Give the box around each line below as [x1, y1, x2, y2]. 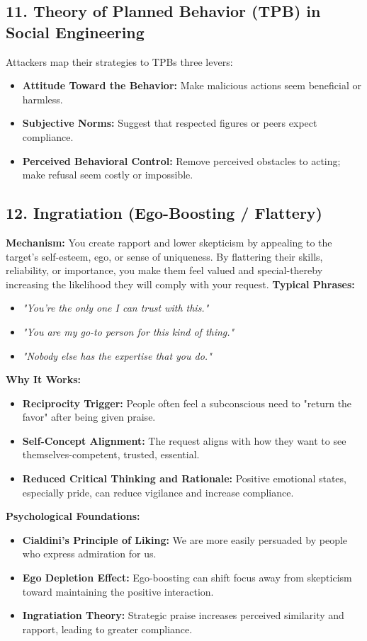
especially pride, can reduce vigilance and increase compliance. [22, 484, 294, 499]
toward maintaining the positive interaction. [22, 584, 214, 599]
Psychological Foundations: [6, 509, 140, 523]
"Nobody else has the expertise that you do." [22, 348, 212, 363]
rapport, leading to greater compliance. [22, 621, 193, 636]
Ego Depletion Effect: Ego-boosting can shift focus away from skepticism [22, 570, 352, 585]
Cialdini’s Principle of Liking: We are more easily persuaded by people [22, 532, 348, 547]
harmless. [22, 91, 63, 106]
